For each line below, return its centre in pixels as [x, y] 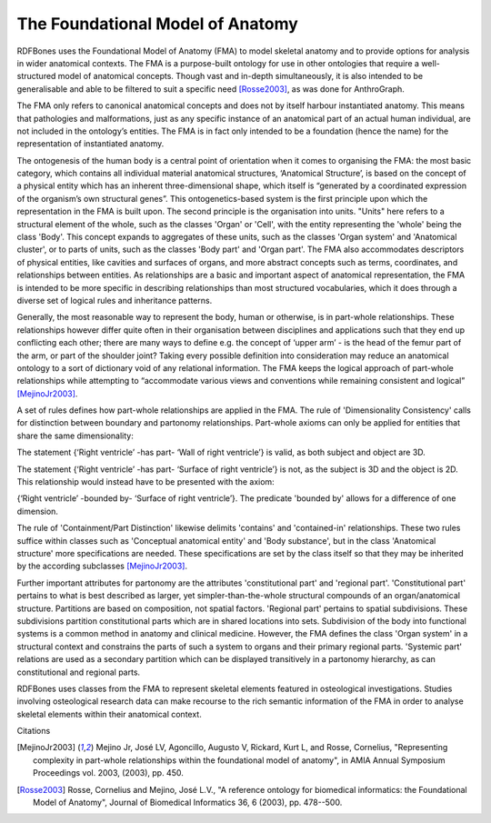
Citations [34, 731]
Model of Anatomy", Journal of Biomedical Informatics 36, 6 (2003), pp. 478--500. [188, 803]
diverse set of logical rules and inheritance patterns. [115, 300]
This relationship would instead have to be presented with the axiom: [145, 482]
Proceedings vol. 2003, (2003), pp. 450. [108, 773]
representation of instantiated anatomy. [90, 144]
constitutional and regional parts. [79, 672]
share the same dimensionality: [75, 436]
